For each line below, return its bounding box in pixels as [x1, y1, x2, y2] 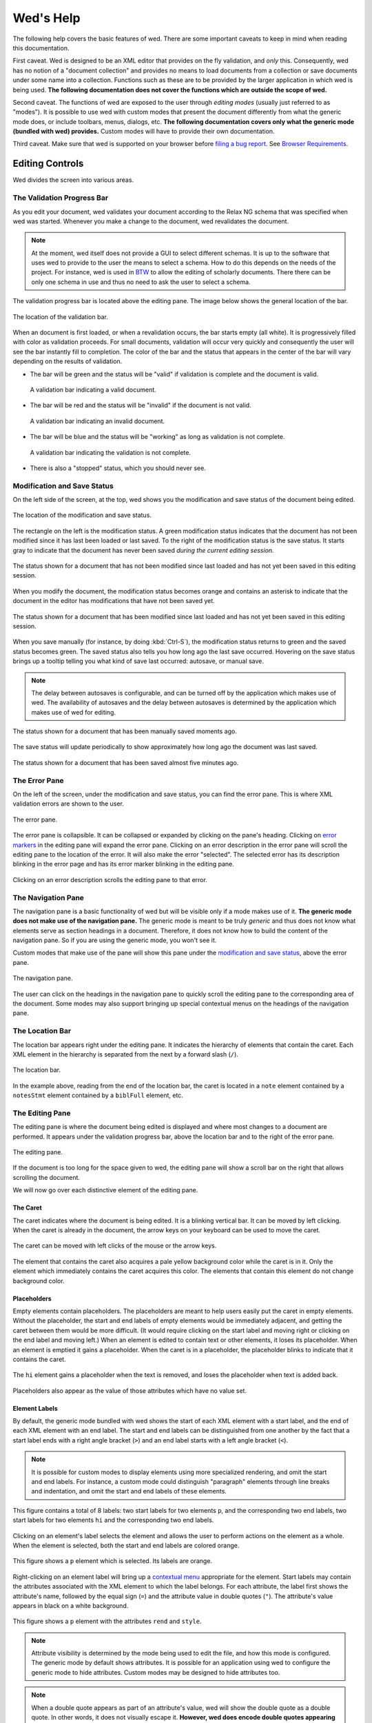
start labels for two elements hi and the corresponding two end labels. [12, 1516, 214, 1525]
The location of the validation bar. [12, 312, 108, 320]
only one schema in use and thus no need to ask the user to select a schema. [31, 278, 251, 286]
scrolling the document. [12, 1173, 81, 1181]
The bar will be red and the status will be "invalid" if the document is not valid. [30, 401, 251, 409]
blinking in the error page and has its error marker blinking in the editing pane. [12, 860, 234, 868]
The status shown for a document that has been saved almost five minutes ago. [12, 758, 239, 766]
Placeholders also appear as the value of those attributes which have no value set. [12, 1386, 247, 1395]
